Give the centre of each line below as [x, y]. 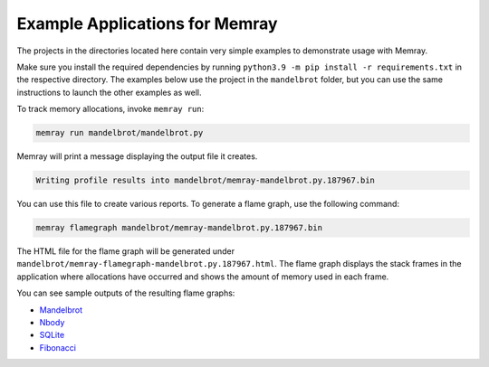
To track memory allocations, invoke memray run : [110, 109]
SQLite [52, 335]
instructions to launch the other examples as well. [109, 92]
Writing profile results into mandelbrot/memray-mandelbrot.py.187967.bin [206, 180]
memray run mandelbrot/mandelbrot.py [120, 133]
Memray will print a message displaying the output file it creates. [137, 156]
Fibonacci [58, 347]
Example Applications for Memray [147, 24]
